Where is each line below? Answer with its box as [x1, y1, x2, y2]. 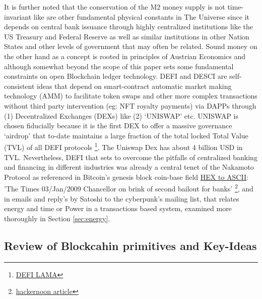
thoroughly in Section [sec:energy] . [4, 213, 110, 223]
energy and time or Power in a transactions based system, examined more [4, 203, 232, 214]
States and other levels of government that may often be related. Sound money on [4, 41, 257, 52]
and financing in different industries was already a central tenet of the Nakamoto [4, 162, 254, 172]
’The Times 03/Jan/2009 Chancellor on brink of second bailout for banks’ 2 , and [4, 182, 253, 193]
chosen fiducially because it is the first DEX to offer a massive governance [4, 120, 232, 131]
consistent [4, 80, 35, 91]
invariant [4, 11, 32, 22]
